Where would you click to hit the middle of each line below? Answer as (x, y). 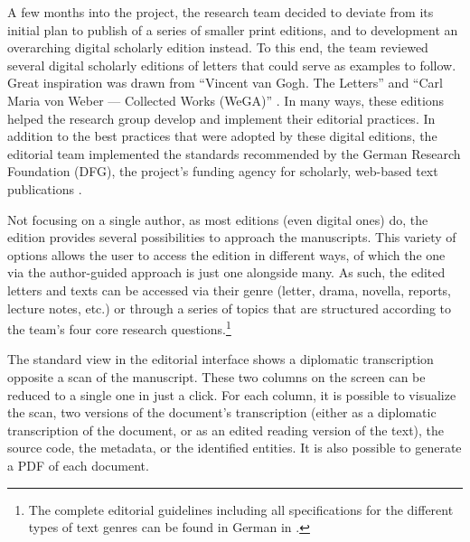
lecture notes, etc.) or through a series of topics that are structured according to (230, 308)
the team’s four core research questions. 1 (119, 327)
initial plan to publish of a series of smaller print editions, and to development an (233, 29)
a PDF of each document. (78, 465)
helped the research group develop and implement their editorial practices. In (221, 118)
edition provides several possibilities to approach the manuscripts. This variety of (232, 237)
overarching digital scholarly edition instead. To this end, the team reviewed (218, 47)
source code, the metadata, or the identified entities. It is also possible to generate (235, 448)
